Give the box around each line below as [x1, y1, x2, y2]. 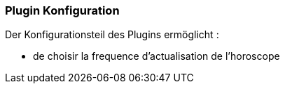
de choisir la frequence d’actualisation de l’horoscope [33, 50, 280, 63]
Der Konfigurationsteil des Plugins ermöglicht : [5, 29, 219, 41]
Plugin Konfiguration [5, 3, 120, 17]
